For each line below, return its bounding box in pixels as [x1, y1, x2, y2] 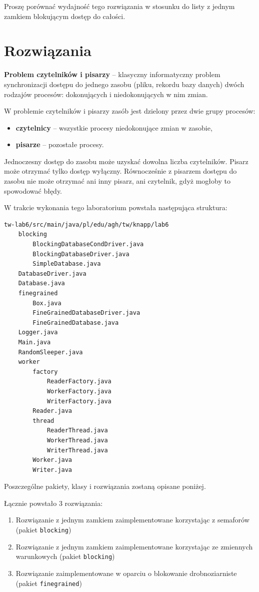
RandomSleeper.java [18, 348, 83, 356]
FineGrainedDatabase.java [32, 319, 119, 326]
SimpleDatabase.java [32, 260, 101, 268]
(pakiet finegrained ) [15, 577, 82, 588]
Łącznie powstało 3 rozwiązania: [4, 497, 103, 508]
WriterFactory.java [46, 397, 111, 405]
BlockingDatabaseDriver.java [32, 250, 129, 258]
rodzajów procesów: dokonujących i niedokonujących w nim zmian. [4, 89, 208, 99]
